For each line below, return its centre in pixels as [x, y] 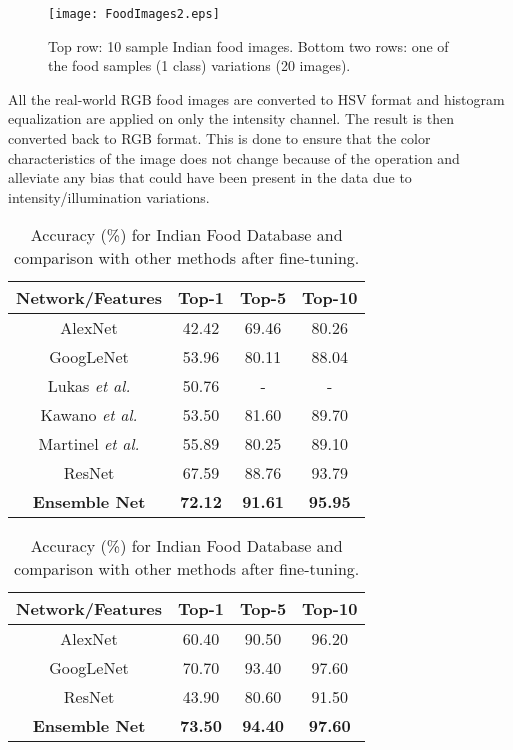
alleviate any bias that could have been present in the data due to [210, 177]
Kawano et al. [89, 415]
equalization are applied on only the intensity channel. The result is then [231, 118]
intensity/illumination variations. [109, 196]
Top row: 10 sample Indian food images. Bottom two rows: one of [248, 45]
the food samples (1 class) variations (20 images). [199, 65]
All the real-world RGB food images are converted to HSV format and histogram [256, 98]
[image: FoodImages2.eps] [134, 14]
